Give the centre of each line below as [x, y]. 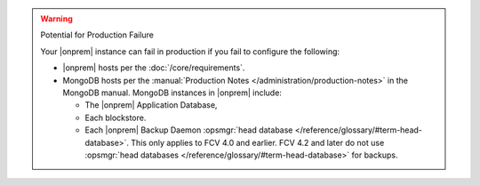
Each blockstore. [116, 117]
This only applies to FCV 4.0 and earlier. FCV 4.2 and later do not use [257, 142]
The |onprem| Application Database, [151, 105]
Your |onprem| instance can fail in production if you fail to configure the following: [190, 51]
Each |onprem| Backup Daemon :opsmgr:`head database [189, 130]
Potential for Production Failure [97, 35]
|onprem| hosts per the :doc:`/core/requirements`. [154, 68]
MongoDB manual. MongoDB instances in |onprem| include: [172, 93]
